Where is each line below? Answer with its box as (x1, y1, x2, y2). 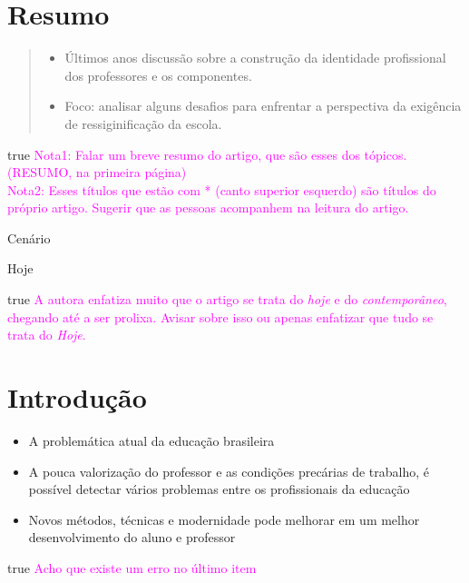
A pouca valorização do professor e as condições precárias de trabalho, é (28, 461, 429, 480)
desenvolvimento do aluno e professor (28, 528, 236, 547)
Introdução (7, 379, 147, 416)
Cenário (7, 228, 51, 247)
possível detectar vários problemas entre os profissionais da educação (28, 479, 410, 499)
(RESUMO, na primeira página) (7, 163, 187, 182)
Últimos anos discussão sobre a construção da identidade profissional (64, 48, 446, 67)
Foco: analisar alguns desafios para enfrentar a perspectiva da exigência (64, 96, 462, 115)
